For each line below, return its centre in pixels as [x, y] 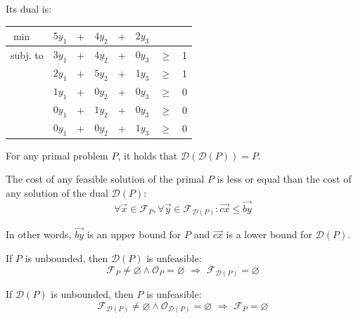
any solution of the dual [57, 192]
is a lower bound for [269, 234]
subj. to [27, 54]
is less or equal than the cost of [284, 179]
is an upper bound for [134, 234]
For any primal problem [57, 155]
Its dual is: [29, 8]
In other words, [39, 234]
